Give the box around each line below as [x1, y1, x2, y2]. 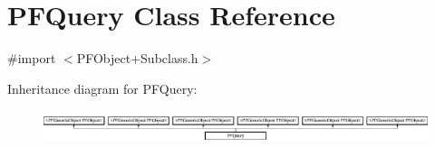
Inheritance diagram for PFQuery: [7, 78, 198, 97]
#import [7, 49, 56, 68]
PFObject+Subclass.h [76, 49, 198, 68]
